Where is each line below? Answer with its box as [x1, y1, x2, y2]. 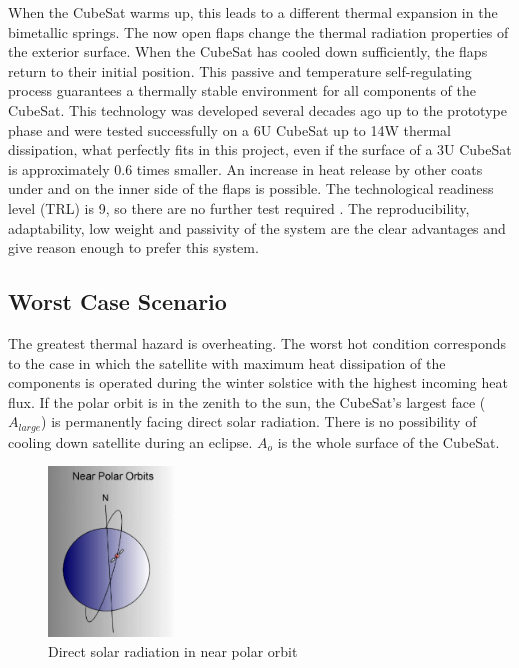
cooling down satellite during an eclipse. [8, 431, 253, 452]
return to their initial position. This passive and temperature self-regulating [8, 60, 472, 81]
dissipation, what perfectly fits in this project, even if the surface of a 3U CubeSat [8, 139, 512, 160]
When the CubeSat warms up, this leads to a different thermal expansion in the [8, 2, 498, 22]
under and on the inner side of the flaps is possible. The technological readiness [8, 178, 494, 199]
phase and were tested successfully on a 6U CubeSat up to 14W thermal [8, 119, 451, 140]
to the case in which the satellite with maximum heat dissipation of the [8, 352, 446, 373]
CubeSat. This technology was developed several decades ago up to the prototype [8, 99, 507, 120]
